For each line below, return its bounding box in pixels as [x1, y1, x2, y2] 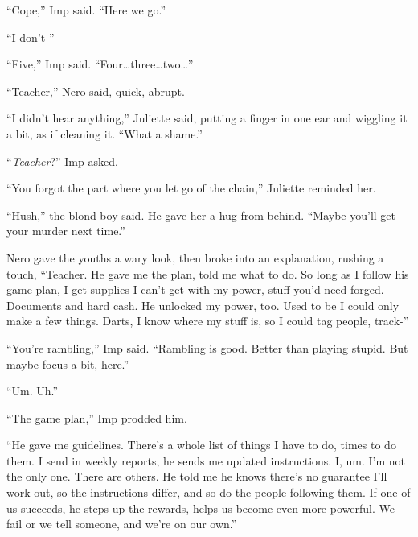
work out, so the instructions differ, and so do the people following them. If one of [6, 484, 411, 501]
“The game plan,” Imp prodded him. [6, 409, 187, 426]
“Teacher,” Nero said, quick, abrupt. [6, 82, 185, 99]
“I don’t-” [6, 28, 55, 45]
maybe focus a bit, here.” [6, 355, 129, 372]
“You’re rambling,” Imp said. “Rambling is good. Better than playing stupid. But [6, 339, 408, 356]
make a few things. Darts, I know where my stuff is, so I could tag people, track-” [6, 312, 409, 329]
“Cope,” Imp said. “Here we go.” [6, 2, 166, 18]
